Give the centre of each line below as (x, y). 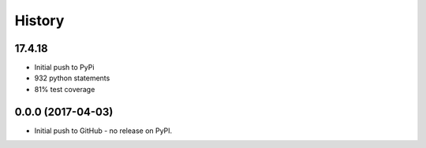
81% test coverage (65, 89)
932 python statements (72, 78)
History (39, 20)
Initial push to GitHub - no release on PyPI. (103, 131)
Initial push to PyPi (64, 68)
